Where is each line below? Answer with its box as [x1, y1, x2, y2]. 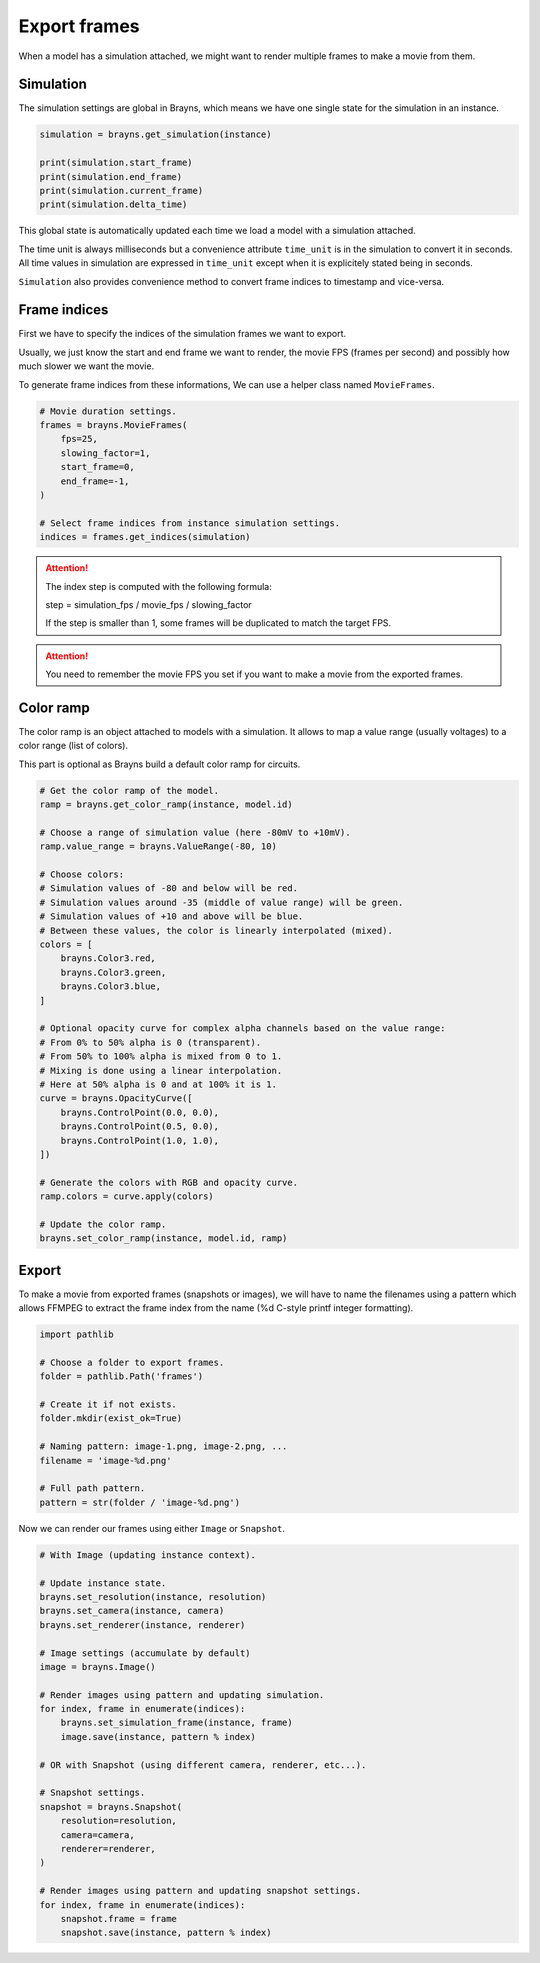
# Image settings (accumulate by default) [39, 1647, 251, 1659]
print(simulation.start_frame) [39, 157, 194, 169]
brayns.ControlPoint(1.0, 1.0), [60, 1135, 220, 1146]
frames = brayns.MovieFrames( [39, 420, 188, 430]
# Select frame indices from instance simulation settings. [39, 517, 341, 529]
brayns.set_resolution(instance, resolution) [39, 1591, 267, 1602]
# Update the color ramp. [39, 1218, 167, 1230]
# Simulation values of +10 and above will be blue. [39, 911, 304, 922]
